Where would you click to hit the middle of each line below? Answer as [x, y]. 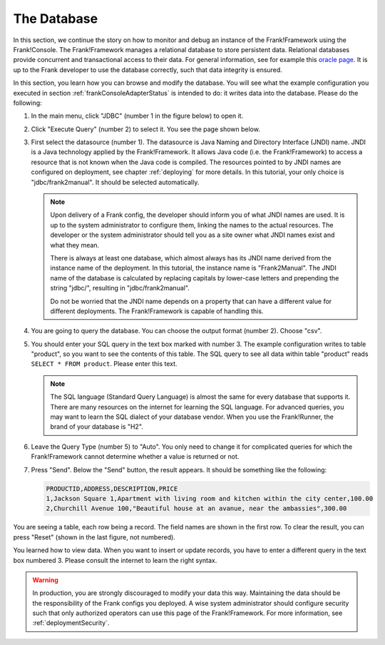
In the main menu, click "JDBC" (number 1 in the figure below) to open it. [137, 116]
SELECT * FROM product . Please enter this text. [104, 364]
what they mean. [75, 245]
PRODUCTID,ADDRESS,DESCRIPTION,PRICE [112, 488]
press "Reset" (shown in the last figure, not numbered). [94, 537]
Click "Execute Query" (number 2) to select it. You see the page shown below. [145, 129]
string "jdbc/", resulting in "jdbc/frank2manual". [120, 288]
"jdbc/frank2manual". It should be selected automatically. [115, 182]
